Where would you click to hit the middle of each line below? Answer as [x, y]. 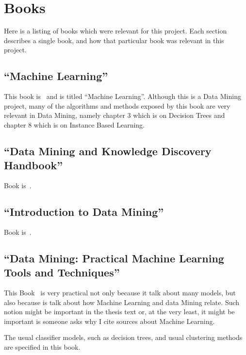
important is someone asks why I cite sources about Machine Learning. [109, 321]
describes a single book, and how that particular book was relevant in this [114, 40]
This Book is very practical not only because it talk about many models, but [120, 293]
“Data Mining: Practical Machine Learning [114, 258]
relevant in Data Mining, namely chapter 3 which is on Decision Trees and [115, 115]
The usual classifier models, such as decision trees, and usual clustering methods [123, 337]
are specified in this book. [42, 347]
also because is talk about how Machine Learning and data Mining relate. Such [122, 302]
